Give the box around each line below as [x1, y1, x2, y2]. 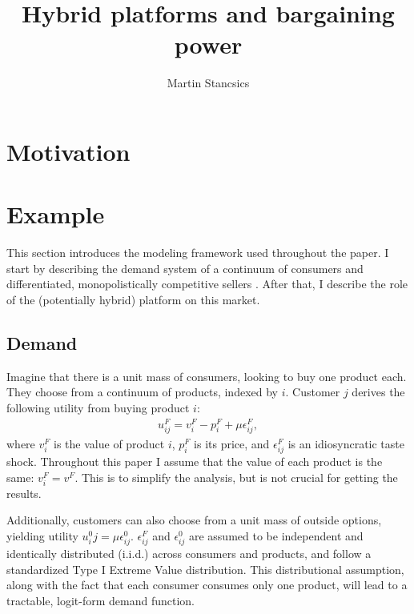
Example [6, 198, 105, 231]
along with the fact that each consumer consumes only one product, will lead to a [6, 576, 408, 593]
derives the [352, 383, 405, 400]
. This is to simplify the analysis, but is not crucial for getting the [74, 468, 398, 485]
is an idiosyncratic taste [287, 435, 404, 451]
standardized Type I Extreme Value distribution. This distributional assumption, [6, 560, 404, 577]
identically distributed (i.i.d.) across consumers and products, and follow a [6, 545, 372, 562]
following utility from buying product [6, 399, 190, 415]
